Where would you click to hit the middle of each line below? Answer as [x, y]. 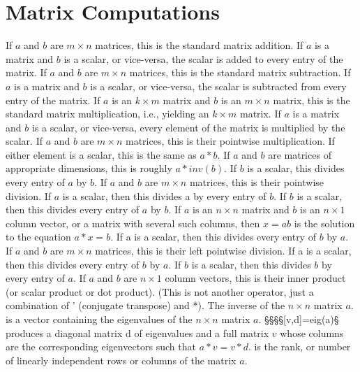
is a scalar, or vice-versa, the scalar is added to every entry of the [203, 58]
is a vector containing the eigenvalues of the [99, 319]
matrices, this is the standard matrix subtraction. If [240, 72]
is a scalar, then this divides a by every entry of [164, 195]
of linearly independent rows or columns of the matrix [121, 360]
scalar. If [24, 141]
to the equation [38, 237]
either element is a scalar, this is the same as [101, 154]
